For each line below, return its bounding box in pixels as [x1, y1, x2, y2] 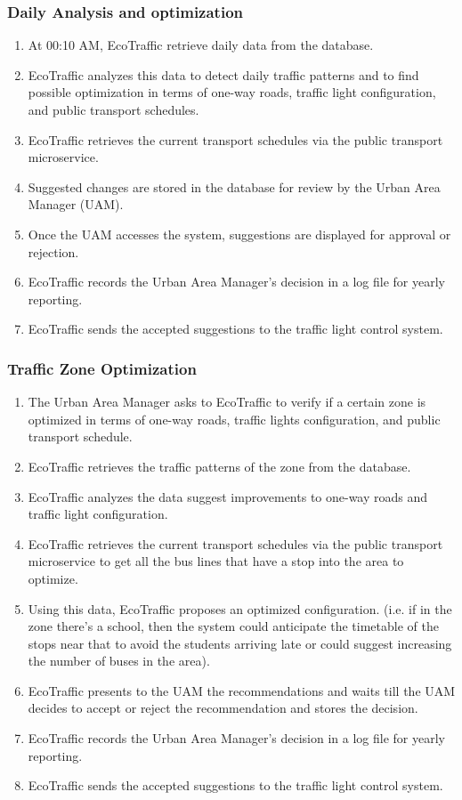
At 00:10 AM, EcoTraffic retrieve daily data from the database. [28, 36, 374, 54]
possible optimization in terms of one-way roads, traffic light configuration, [28, 83, 436, 101]
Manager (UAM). [28, 195, 124, 214]
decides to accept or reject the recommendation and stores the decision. [28, 699, 418, 717]
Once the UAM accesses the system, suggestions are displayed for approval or [28, 224, 451, 243]
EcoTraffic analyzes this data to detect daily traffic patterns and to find [28, 65, 419, 84]
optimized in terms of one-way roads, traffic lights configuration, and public [28, 409, 441, 428]
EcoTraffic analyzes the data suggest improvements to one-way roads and [28, 487, 428, 505]
